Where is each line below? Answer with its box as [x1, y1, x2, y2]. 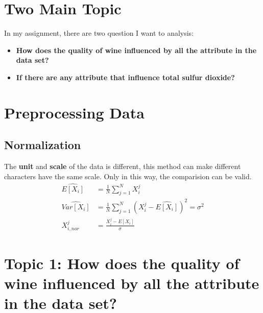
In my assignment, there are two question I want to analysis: [4, 28, 194, 38]
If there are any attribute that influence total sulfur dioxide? [16, 71, 235, 82]
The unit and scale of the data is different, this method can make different [4, 161, 241, 172]
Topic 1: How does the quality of [4, 252, 240, 273]
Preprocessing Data [4, 102, 145, 123]
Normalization [4, 137, 81, 153]
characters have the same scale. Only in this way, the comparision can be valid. [4, 171, 252, 181]
